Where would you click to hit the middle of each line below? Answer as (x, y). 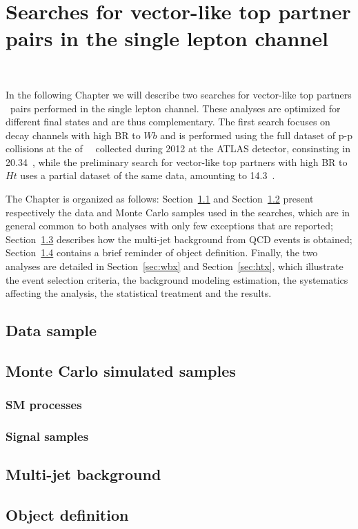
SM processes (44, 405)
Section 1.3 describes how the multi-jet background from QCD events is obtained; (179, 239)
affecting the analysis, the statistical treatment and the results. (139, 293)
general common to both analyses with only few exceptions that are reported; (169, 226)
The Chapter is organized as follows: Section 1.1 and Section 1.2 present (160, 199)
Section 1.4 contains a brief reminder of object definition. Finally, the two (162, 252)
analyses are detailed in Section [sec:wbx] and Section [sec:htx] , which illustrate (175, 266)
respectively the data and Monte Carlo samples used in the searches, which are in (178, 212)
